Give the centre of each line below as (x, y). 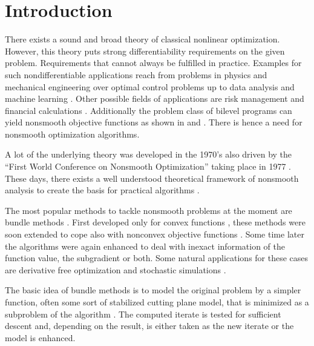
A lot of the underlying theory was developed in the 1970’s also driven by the (149, 154)
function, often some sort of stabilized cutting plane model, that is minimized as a (157, 302)
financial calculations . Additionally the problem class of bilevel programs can (149, 110)
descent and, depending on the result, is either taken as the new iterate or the (149, 326)
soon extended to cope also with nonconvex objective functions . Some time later (155, 234)
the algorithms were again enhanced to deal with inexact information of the (145, 246)
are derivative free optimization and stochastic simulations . (116, 269)
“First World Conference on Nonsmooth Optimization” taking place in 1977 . (148, 166)
